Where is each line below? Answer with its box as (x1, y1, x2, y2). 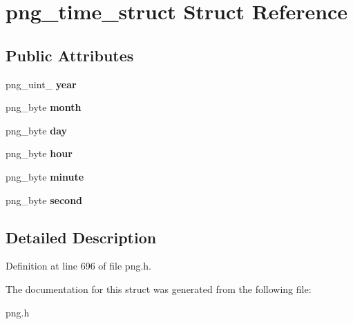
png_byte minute (6, 169, 84, 183)
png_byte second (6, 192, 83, 207)
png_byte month (6, 100, 82, 114)
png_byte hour (6, 146, 73, 161)
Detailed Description (6, 226, 157, 247)
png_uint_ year (6, 77, 77, 91)
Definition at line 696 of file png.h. (6, 259, 152, 273)
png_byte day (6, 123, 68, 137)
